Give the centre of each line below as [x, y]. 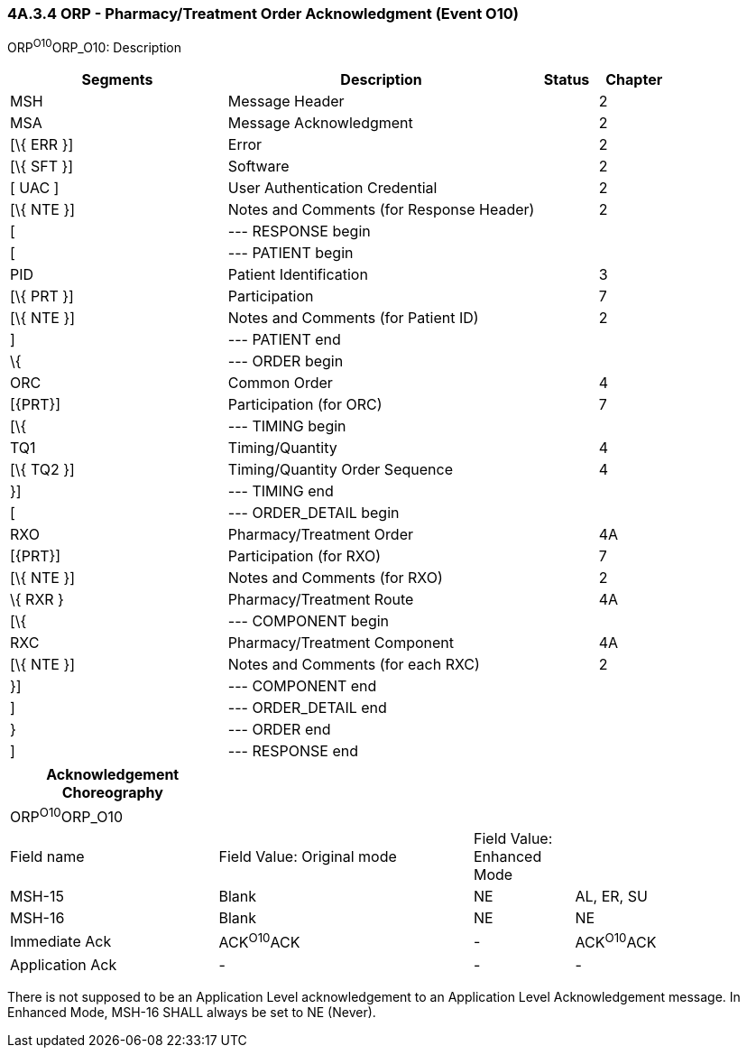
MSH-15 [37, 897]
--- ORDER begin [286, 361]
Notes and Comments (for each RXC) [354, 665]
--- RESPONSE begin [299, 231]
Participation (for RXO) [304, 556]
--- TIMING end [281, 491]
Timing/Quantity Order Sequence [340, 470]
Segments [117, 80]
